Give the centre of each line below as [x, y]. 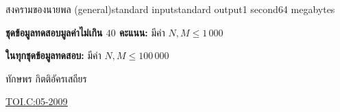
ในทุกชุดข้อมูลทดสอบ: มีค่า [53, 55]
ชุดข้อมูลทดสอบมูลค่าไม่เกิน [54, 32]
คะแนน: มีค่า [142, 32]
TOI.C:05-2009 [37, 101]
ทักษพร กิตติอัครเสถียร [46, 78]
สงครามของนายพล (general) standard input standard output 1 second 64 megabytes [170, 9]
